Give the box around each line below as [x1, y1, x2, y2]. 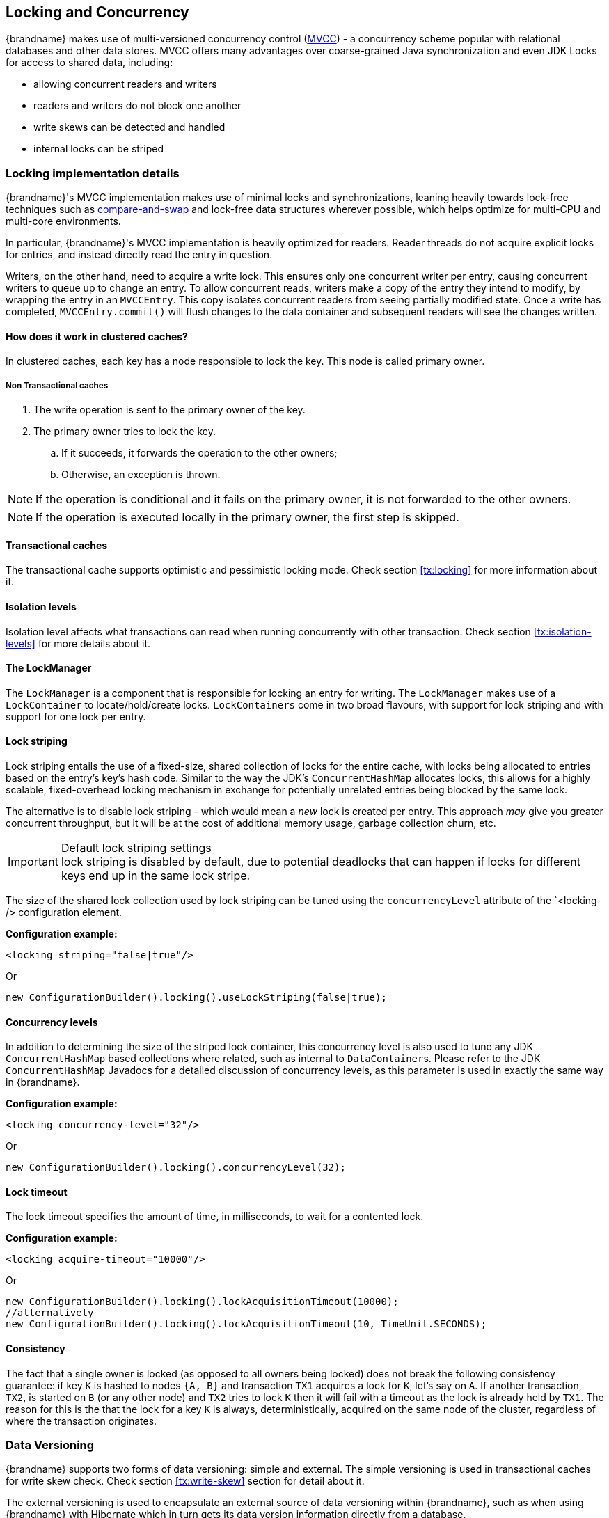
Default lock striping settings [61, 841, 212, 855]
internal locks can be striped [33, 143, 164, 155]
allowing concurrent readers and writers [33, 78, 217, 90]
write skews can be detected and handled [33, 121, 226, 134]
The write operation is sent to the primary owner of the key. [33, 404, 306, 416]
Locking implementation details [6, 166, 180, 180]
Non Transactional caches [6, 380, 109, 390]
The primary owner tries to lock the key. [33, 425, 216, 438]
